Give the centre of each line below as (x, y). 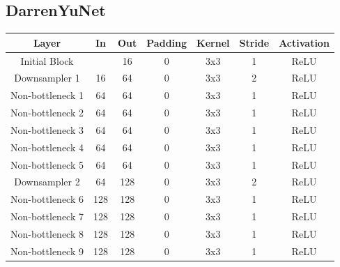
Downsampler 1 (47, 78)
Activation (304, 42)
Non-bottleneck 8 (47, 233)
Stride (254, 42)
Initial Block (47, 60)
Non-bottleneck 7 (47, 216)
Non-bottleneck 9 (47, 251)
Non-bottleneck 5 (47, 164)
